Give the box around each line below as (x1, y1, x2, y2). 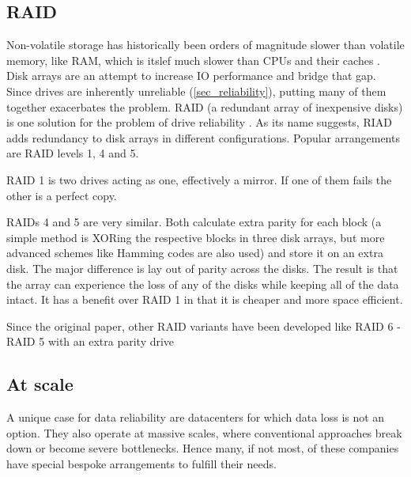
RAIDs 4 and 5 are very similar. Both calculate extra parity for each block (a (6, 214, 382, 230)
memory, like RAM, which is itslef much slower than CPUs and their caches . (6, 51, 380, 68)
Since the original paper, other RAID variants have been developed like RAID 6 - (6, 317, 401, 334)
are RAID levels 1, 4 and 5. (6, 145, 139, 161)
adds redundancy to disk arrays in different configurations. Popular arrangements (6, 129, 400, 146)
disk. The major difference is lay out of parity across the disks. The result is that (6, 259, 398, 276)
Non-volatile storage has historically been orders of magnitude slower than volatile (6, 36, 405, 53)
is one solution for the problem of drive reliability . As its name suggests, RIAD (6, 114, 392, 131)
